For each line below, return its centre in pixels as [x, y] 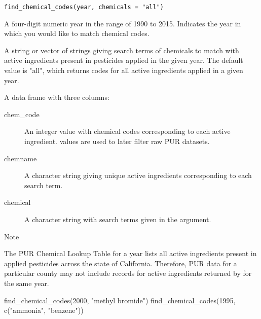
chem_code [22, 114]
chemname [21, 158]
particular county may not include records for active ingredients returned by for [128, 273]
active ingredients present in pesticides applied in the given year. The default [124, 60]
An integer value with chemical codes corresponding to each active [127, 131]
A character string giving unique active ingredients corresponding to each [138, 175]
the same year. [27, 283]
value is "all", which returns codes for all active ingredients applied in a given [124, 70]
